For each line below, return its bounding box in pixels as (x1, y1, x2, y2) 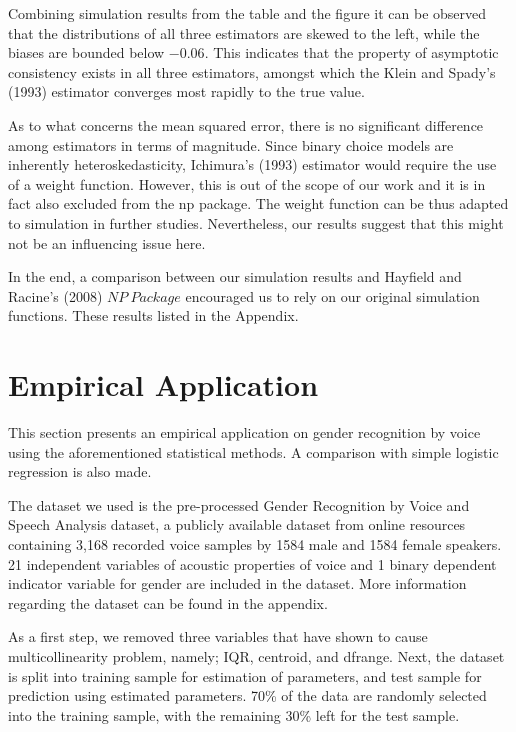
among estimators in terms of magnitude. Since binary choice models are (8, 134, 454, 155)
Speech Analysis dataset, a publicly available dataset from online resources (8, 514, 466, 535)
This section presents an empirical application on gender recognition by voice (8, 422, 481, 443)
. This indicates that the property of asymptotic (204, 42, 499, 63)
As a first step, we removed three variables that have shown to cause (8, 626, 428, 647)
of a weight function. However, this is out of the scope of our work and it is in (8, 173, 486, 194)
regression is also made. (8, 461, 152, 482)
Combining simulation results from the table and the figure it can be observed (8, 3, 487, 23)
